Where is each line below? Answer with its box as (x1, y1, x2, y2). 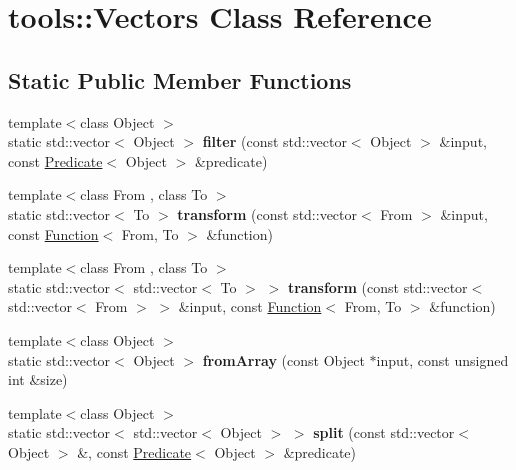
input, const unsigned (376, 349, 509, 370)
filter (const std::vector (202, 131, 347, 152)
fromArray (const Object (202, 349, 365, 370)
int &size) (8, 369, 68, 390)
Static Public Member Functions (8, 64, 352, 95)
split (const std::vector (313, 422, 455, 443)
